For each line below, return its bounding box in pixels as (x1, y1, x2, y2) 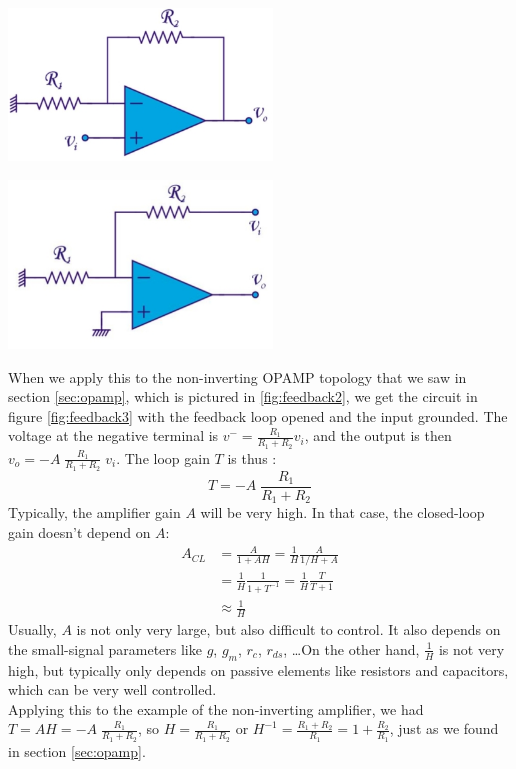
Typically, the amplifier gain (8, 502, 181, 523)
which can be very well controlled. (8, 679, 217, 700)
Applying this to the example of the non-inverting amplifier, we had (8, 698, 424, 719)
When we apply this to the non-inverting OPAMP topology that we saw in (8, 366, 467, 387)
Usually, (8, 619, 57, 640)
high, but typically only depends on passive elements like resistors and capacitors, (8, 659, 509, 680)
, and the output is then (304, 425, 452, 446)
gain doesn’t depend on (8, 522, 151, 542)
